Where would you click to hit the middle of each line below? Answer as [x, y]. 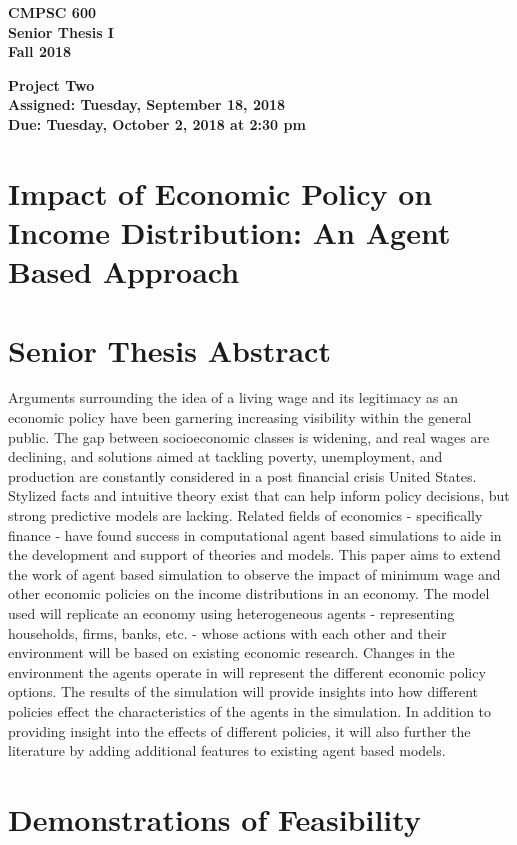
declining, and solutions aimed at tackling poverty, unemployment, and [225, 456]
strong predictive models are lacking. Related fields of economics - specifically [245, 515]
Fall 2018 [40, 51]
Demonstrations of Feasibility [214, 818]
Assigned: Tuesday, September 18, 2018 [147, 104]
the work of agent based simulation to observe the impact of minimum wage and [254, 573]
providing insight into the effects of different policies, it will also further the [239, 730]
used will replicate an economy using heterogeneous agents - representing [231, 612]
